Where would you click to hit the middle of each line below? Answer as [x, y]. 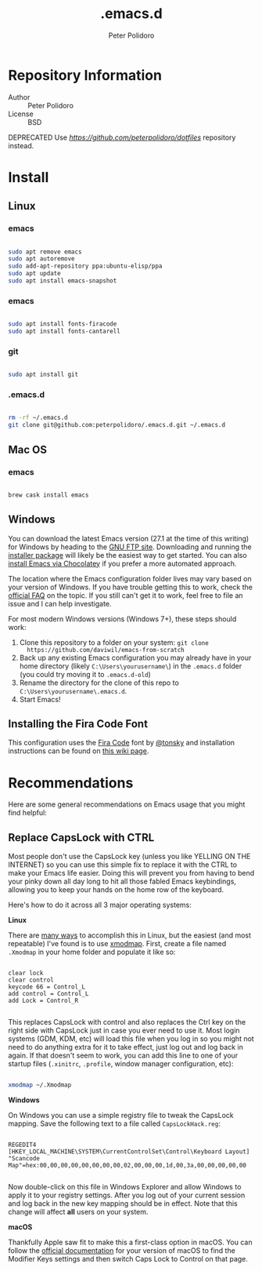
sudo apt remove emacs [45, 252]
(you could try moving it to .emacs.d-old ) [85, 674]
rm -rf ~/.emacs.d [38, 418]
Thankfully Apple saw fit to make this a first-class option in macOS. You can [130, 1242]
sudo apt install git [43, 375]
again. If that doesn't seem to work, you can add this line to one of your [123, 1055]
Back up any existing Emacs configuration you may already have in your [135, 657]
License [21, 114]
